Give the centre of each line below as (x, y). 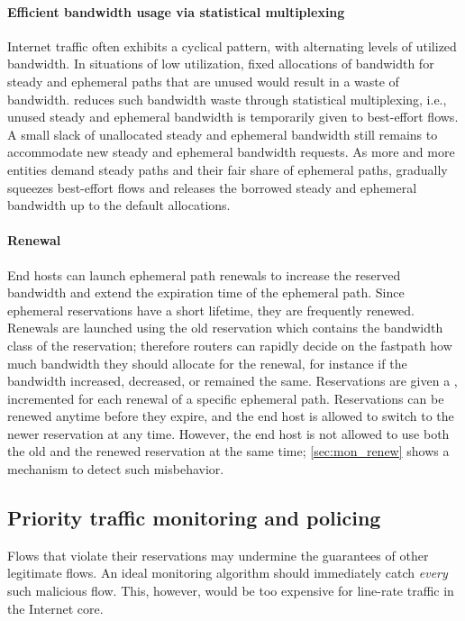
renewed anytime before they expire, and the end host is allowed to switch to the (231, 416)
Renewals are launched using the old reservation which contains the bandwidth (225, 328)
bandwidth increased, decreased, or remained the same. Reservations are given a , (232, 381)
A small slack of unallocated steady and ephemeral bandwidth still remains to (223, 134)
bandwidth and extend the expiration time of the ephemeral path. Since (206, 292)
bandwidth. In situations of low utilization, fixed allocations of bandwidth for (221, 64)
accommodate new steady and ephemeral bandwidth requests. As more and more (231, 152)
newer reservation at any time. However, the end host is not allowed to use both (228, 433)
